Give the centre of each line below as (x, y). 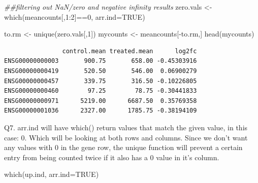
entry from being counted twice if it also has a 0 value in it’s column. (112, 157)
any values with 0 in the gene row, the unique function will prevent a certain (123, 147)
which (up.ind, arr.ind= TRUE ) (52, 174)
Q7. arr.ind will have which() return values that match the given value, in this (126, 127)
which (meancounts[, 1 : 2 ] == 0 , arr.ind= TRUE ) (75, 16)
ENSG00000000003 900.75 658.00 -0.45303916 (101, 61)
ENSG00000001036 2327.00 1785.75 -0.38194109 (101, 111)
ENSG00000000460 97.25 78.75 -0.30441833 (101, 91)
